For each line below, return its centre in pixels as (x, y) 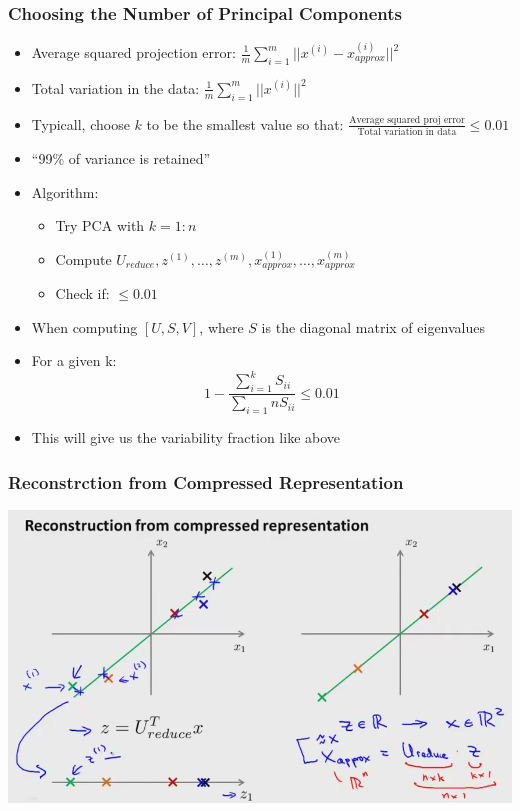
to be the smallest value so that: (245, 123)
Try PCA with (100, 225)
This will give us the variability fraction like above (186, 437)
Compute (83, 258)
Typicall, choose (80, 123)
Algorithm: (65, 191)
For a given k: (74, 360)
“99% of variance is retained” (121, 157)
